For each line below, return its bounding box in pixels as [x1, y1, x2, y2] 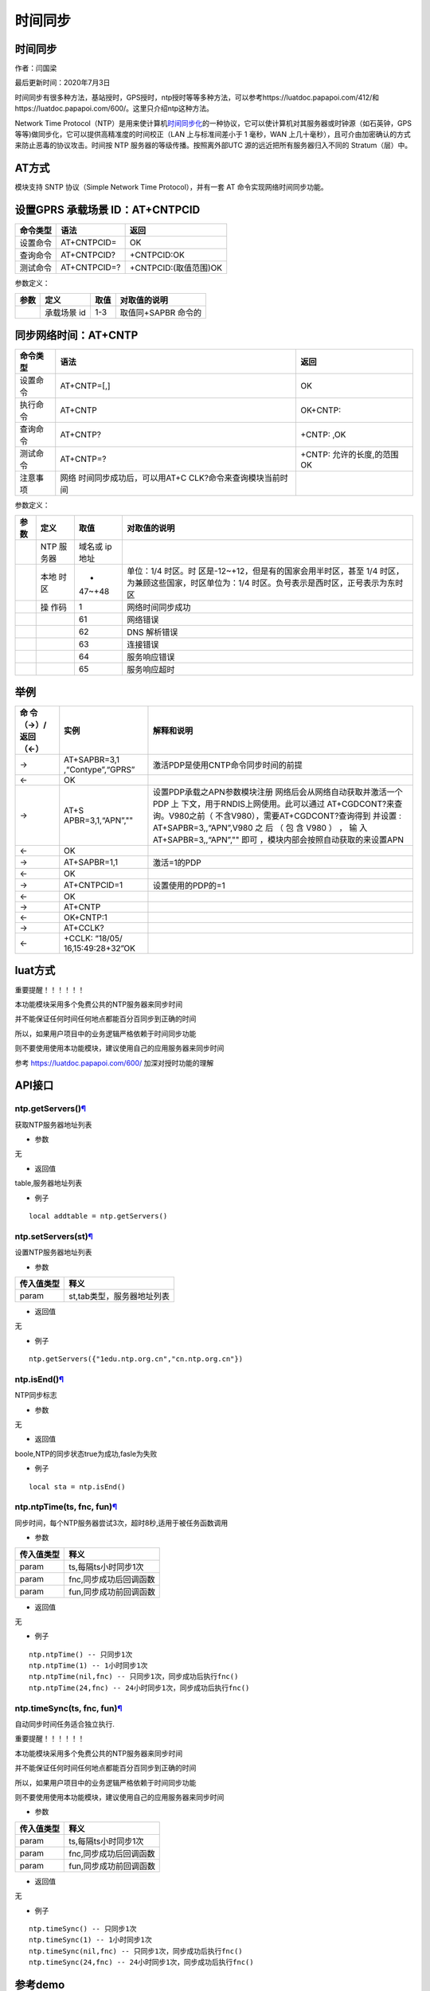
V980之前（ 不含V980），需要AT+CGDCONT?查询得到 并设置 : [168, 811, 402, 822]
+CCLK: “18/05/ [64, 933, 123, 944]
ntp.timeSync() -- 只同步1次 [29, 1924, 137, 1933]
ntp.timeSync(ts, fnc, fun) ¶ [14, 1703, 123, 1714]
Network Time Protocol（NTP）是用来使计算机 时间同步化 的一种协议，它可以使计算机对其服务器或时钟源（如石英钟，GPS [14, 118, 412, 127]
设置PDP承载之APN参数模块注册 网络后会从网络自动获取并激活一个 [152, 787, 403, 798]
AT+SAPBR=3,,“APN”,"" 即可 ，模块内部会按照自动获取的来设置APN [152, 835, 404, 846]
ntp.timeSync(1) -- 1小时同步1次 [29, 1935, 153, 1945]
